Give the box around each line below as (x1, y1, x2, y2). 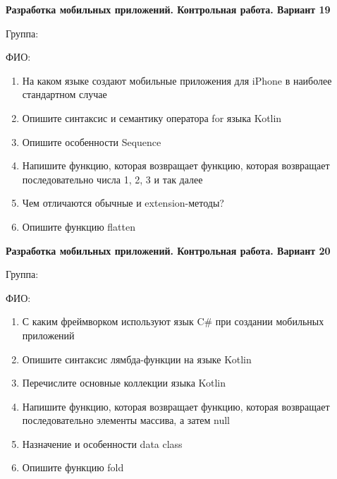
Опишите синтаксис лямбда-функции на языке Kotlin (22, 351, 252, 366)
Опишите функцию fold (22, 460, 124, 475)
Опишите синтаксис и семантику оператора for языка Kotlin (22, 110, 282, 125)
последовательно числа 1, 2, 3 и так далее (22, 171, 203, 186)
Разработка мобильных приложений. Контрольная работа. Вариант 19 (6, 2, 331, 16)
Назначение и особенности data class (22, 436, 183, 451)
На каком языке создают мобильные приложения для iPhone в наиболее (22, 73, 332, 87)
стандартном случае (22, 87, 107, 102)
